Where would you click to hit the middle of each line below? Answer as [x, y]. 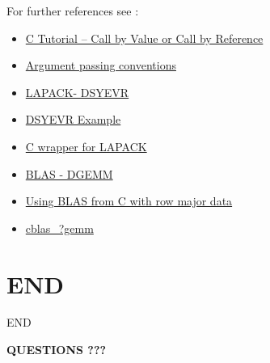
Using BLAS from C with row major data [129, 201]
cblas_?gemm [59, 228]
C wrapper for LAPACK [86, 146]
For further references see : [73, 11]
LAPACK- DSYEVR [77, 92]
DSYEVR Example [73, 119]
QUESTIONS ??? [57, 350]
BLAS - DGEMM [69, 173]
